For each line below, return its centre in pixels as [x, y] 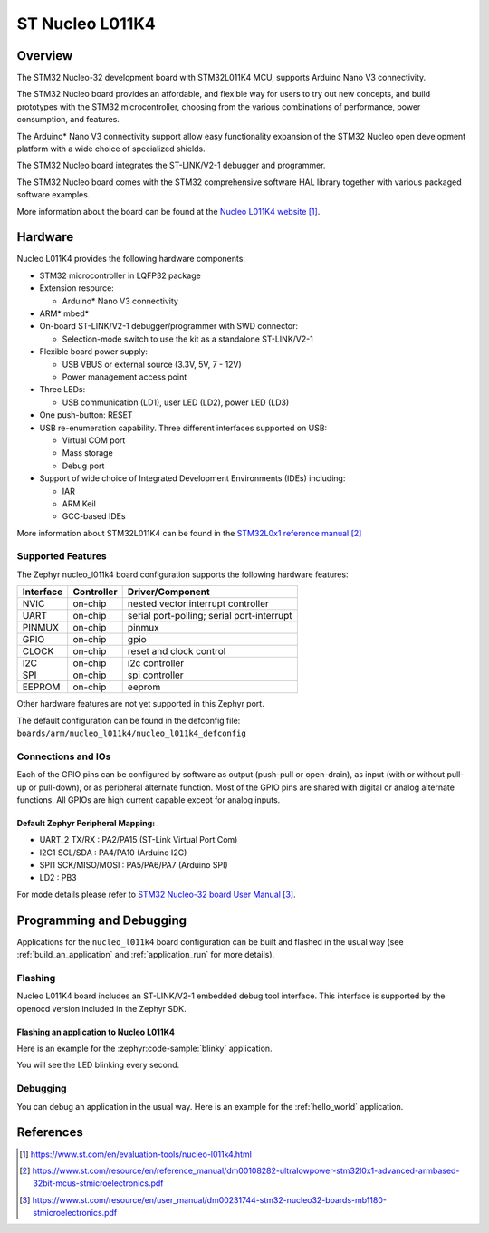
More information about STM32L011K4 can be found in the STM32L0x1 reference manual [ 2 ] [189, 533]
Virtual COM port [94, 440]
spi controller [156, 675]
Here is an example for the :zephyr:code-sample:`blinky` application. [144, 1049]
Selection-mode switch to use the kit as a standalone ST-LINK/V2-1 [188, 339]
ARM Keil [79, 504]
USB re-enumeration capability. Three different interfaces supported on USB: [183, 428]
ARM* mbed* [64, 313]
